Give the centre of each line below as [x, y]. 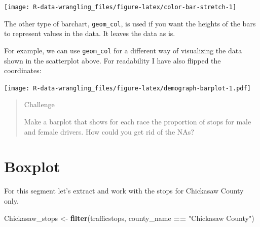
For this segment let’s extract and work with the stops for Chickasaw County [124, 191]
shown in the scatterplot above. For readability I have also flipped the [113, 60]
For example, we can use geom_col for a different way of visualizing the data [123, 50]
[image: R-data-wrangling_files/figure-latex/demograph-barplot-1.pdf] [127, 88]
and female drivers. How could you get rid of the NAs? [109, 131]
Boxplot [32, 166]
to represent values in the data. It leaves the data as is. [90, 33]
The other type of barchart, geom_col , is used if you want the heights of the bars [130, 23]
